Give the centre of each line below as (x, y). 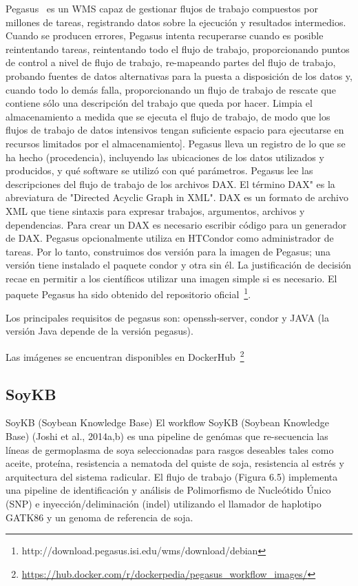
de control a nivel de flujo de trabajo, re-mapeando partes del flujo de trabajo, (171, 62)
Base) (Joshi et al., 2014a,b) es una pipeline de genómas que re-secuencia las (167, 436)
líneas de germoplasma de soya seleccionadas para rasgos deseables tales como (170, 449)
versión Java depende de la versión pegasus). (99, 331)
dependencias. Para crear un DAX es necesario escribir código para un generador (176, 224)
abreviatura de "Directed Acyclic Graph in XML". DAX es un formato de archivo (177, 197)
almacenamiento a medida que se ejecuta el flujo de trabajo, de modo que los (168, 116)
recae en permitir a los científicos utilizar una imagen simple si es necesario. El (171, 278)
